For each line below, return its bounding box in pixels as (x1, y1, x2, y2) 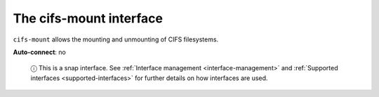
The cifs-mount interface (13, 11, 164, 26)
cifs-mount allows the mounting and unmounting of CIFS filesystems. (13, 35, 219, 44)
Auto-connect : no (13, 48, 66, 56)
